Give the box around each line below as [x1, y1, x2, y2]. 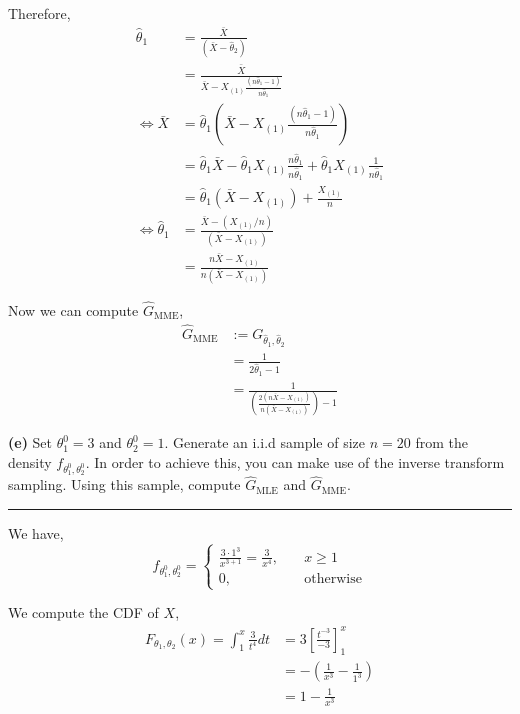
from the [415, 432, 468, 453]
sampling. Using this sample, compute [8, 474, 241, 495]
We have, [8, 523, 64, 544]
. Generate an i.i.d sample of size [164, 432, 365, 453]
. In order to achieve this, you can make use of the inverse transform [85, 452, 505, 473]
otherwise [304, 572, 362, 587]
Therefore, [8, 3, 71, 23]
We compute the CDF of [8, 602, 159, 623]
